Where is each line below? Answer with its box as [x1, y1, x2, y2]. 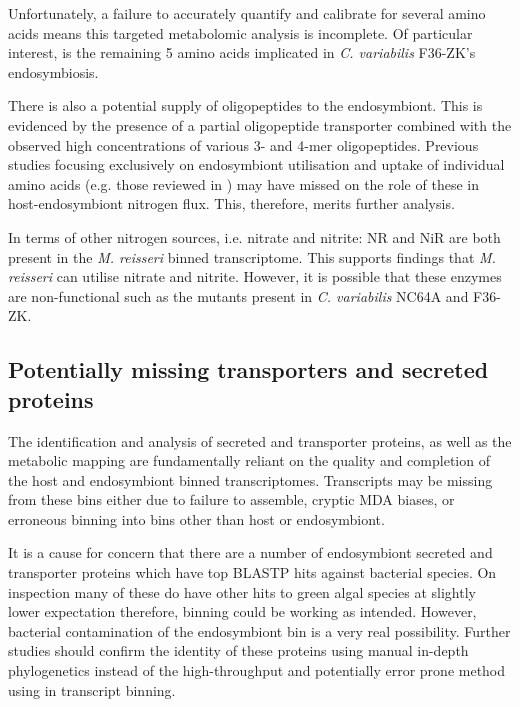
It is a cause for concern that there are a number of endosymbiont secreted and [8, 542, 493, 563]
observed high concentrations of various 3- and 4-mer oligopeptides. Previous [8, 134, 479, 155]
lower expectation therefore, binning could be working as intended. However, [8, 601, 477, 622]
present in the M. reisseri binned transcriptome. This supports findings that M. [8, 246, 496, 267]
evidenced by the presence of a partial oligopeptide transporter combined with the [8, 114, 512, 135]
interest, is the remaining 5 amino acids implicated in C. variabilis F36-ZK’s [8, 42, 476, 63]
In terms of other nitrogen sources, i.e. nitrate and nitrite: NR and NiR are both [8, 226, 501, 247]
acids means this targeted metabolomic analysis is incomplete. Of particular [8, 22, 473, 43]
